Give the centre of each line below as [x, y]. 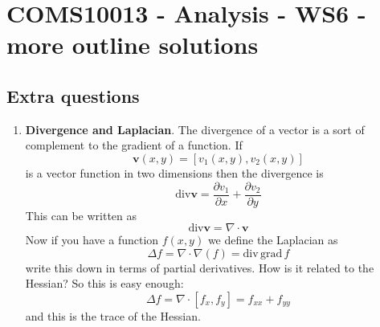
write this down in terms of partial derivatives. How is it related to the [200, 267]
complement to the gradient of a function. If [134, 145]
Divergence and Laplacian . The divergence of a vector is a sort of [195, 129]
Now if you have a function [92, 240]
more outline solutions [133, 45]
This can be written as [81, 215]
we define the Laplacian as [273, 240]
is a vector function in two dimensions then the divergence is [174, 172]
